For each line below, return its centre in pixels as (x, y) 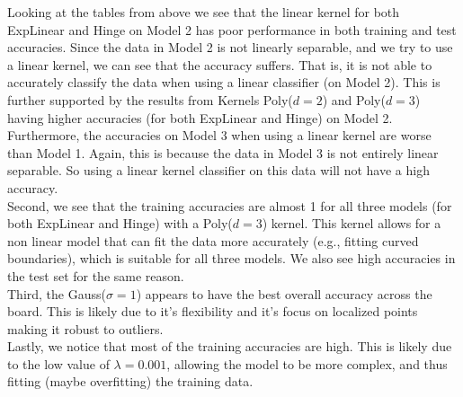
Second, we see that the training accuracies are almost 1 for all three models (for (230, 205)
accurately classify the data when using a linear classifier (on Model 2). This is (224, 82)
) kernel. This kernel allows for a (352, 223)
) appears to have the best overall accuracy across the (284, 293)
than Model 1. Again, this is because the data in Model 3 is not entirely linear (223, 152)
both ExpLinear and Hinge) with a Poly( (120, 223)
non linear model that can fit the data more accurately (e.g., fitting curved (213, 240)
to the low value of (58, 363)
